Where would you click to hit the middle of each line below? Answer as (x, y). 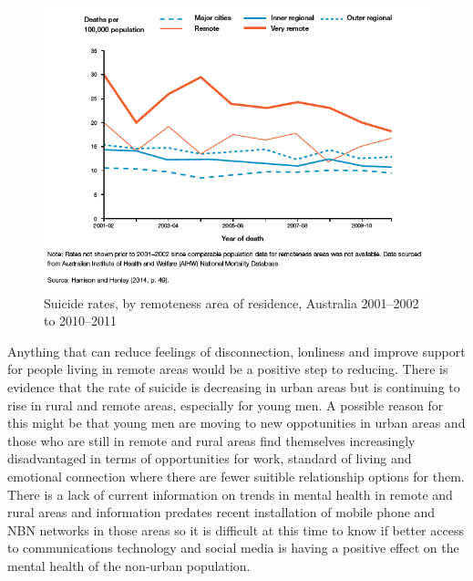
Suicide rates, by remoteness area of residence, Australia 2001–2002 (231, 302)
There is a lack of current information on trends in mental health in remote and (230, 494)
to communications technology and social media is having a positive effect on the (233, 548)
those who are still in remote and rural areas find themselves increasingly (211, 440)
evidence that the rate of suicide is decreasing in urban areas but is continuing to (234, 387)
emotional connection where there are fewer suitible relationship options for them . (236, 476)
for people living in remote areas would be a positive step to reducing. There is (228, 369)
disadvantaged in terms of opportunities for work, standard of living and (210, 458)
